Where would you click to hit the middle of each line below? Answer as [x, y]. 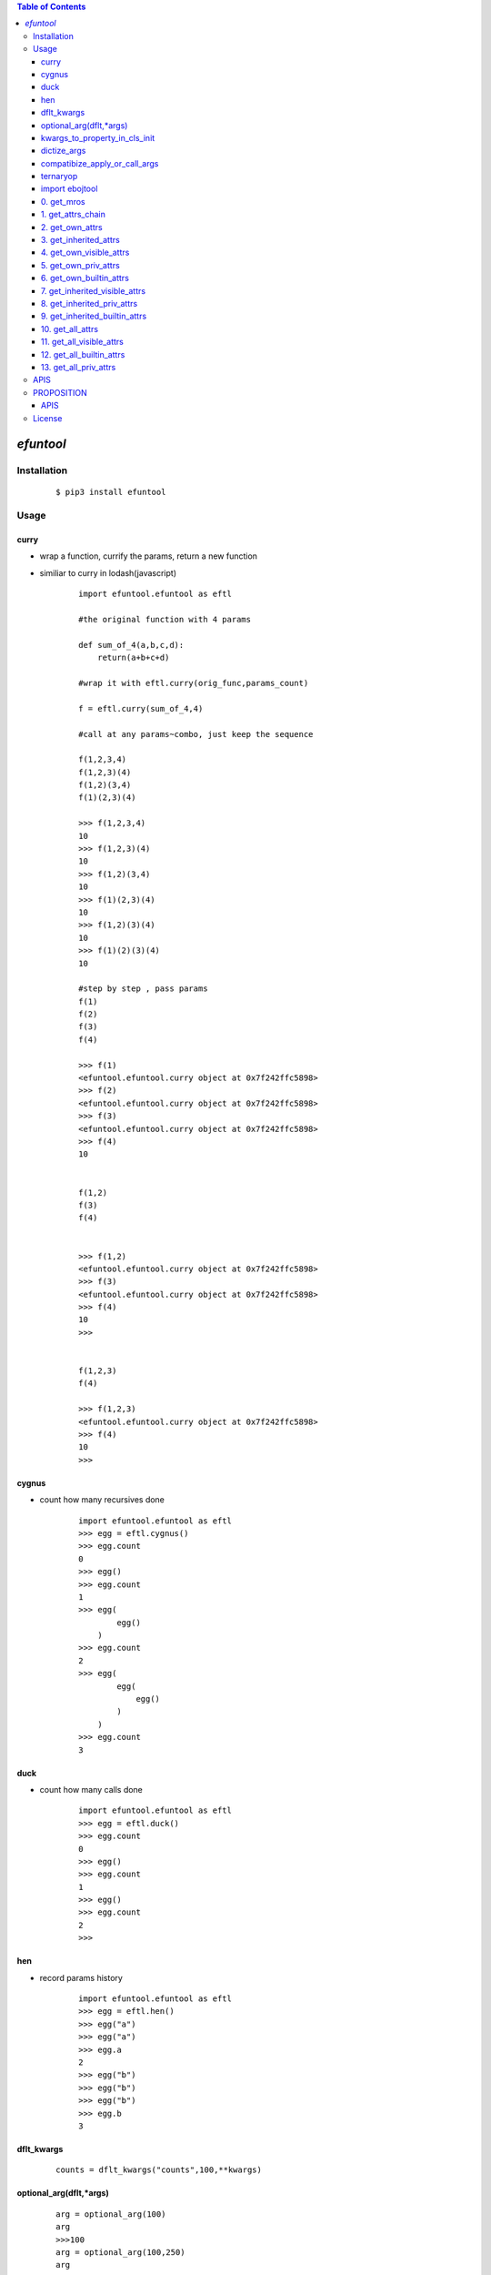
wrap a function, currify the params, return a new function [149, 556]
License [48, 418]
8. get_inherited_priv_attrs [90, 303]
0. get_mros [63, 201]
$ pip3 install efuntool [111, 492]
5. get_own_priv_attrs [80, 265]
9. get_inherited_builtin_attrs [94, 316]
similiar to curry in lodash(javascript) [108, 572]
